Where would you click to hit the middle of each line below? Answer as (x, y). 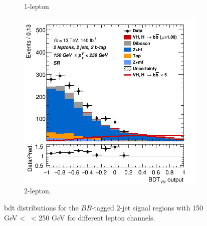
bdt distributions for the (41, 207)
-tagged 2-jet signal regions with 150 (147, 207)
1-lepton (37, 6)
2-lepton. (38, 191)
